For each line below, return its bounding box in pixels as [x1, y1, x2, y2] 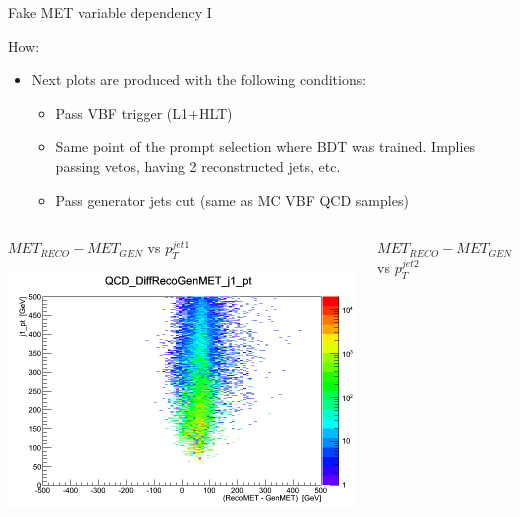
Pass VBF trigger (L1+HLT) [55, 102, 233, 123]
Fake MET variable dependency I [8, 2, 212, 22]
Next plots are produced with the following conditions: [31, 69, 367, 90]
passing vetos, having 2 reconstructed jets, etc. [55, 155, 341, 176]
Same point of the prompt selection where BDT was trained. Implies [55, 136, 476, 157]
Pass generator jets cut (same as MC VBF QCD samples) [55, 189, 409, 210]
